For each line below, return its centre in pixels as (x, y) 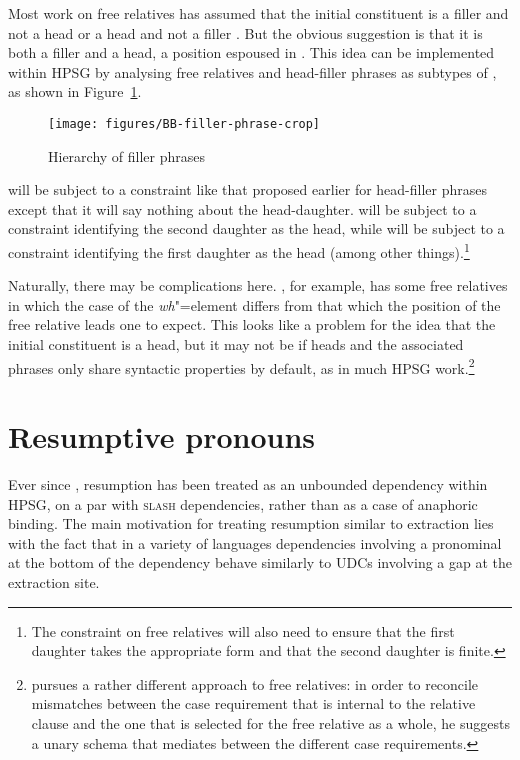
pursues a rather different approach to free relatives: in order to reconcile (255, 683)
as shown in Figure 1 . (75, 91)
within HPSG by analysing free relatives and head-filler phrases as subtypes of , (252, 71)
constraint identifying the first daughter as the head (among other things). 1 (239, 250)
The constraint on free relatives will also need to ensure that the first (243, 630)
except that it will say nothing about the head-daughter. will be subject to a (242, 208)
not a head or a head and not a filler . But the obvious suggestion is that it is (245, 32)
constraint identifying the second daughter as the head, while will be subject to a (256, 228)
